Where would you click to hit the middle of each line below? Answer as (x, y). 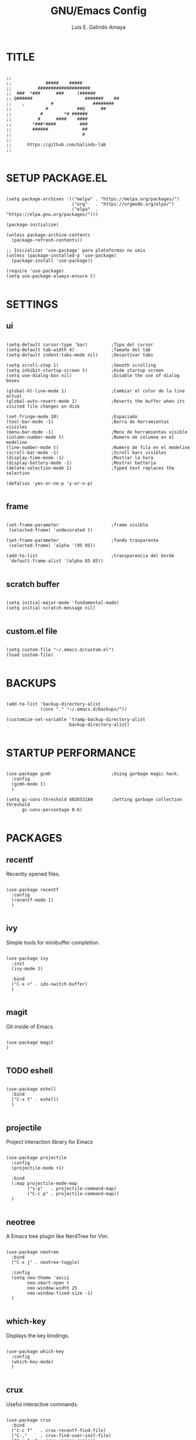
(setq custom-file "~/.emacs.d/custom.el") (60, 650)
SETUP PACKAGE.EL (57, 178)
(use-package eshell (31, 1089)
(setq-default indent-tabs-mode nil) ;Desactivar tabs (80, 355)
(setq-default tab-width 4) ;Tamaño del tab (78, 350)
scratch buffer (33, 584)
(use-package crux (28, 1420)
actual (14, 396)
